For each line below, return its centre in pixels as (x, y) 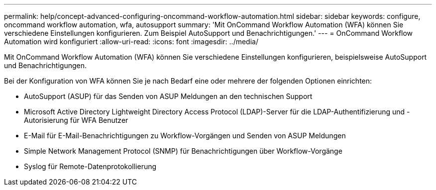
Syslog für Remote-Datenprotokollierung (90, 166)
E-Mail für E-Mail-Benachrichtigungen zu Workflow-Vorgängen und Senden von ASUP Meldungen (185, 136)
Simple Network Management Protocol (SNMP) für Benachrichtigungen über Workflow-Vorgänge (183, 151)
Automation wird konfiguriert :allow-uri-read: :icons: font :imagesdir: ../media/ (131, 42)
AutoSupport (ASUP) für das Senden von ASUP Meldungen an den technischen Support (168, 96)
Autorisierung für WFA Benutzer (76, 120)
